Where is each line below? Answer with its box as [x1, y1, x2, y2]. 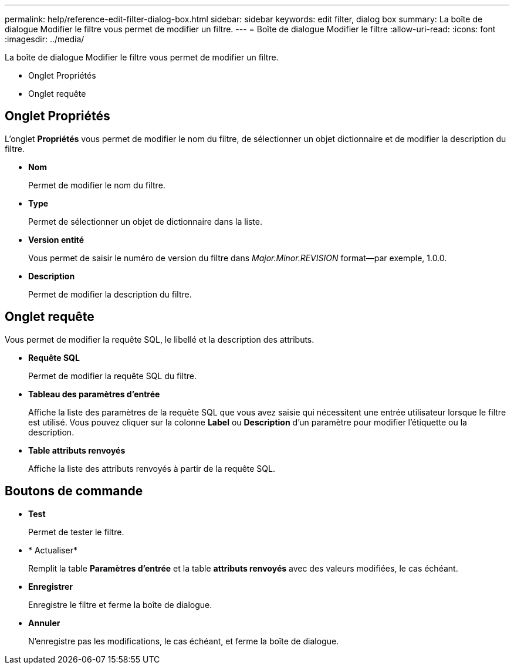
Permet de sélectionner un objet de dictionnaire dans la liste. [28, 216, 262, 227]
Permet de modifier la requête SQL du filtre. [28, 370, 197, 381]
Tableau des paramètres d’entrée [28, 388, 160, 399]
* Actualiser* [28, 545, 77, 555]
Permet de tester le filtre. [28, 526, 124, 537]
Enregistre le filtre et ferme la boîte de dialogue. [28, 599, 212, 610]
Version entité [28, 234, 84, 245]
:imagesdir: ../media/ [5, 34, 84, 44]
